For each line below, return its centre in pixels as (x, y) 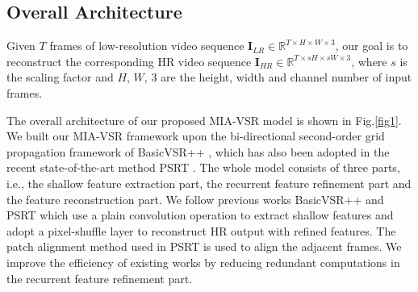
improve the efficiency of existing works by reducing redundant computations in (203, 262)
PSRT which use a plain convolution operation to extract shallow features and (200, 215)
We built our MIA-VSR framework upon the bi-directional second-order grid (196, 136)
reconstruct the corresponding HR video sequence (129, 61)
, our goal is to (372, 46)
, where (369, 61)
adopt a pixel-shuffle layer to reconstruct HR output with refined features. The (201, 230)
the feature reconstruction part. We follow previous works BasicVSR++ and (195, 199)
